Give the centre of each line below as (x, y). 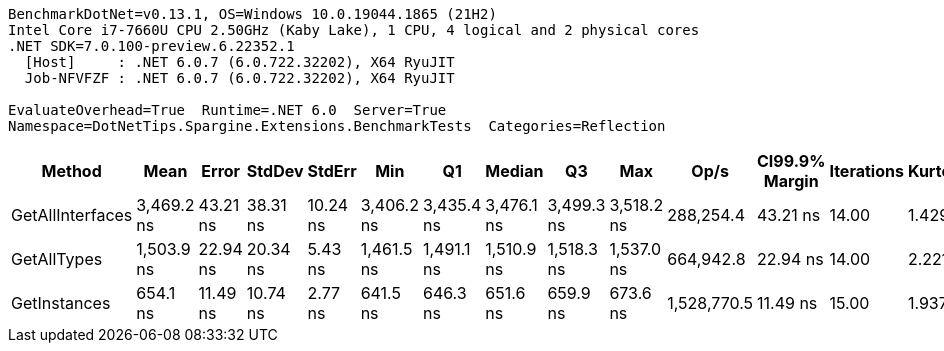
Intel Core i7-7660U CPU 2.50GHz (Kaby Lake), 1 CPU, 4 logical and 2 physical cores (354, 30)
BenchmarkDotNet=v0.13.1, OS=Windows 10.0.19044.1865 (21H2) (252, 14)
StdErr (332, 171)
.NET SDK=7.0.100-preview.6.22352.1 (151, 46)
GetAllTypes (57, 259)
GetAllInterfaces (72, 215)
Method (71, 171)
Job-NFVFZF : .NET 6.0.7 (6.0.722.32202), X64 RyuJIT (239, 78)
